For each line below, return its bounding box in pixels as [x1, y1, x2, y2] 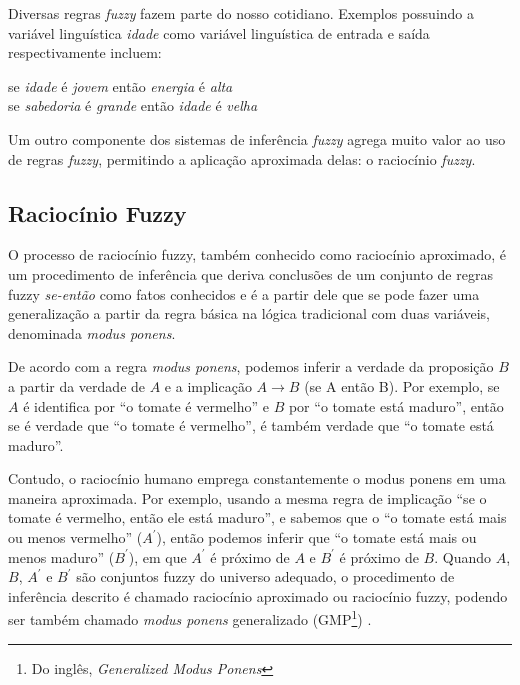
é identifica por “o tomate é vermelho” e [23, 395, 269, 416]
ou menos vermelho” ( [8, 527, 143, 548]
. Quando [434, 546, 492, 567]
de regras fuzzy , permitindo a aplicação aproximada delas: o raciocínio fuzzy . [8, 148, 476, 169]
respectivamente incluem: [8, 42, 162, 63]
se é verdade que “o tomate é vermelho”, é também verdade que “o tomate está [8, 415, 494, 436]
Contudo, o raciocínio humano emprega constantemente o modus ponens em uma [8, 468, 506, 489]
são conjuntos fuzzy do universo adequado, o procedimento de [76, 566, 455, 587]
